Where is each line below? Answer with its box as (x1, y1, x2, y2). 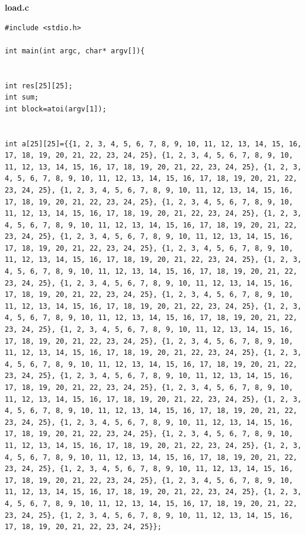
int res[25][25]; (5, 81, 73, 90)
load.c (5, 1, 29, 13)
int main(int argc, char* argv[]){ (5, 46, 145, 55)
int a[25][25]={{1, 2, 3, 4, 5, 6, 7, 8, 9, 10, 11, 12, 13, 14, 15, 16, (5, 139, 302, 148)
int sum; (5, 93, 39, 102)
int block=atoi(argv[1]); (5, 104, 107, 113)
